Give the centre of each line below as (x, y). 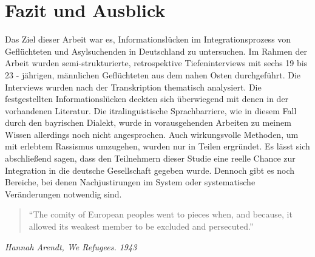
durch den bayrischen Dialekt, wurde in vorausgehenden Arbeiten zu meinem (148, 122)
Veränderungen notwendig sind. (63, 194)
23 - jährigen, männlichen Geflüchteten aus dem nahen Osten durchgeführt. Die (153, 74)
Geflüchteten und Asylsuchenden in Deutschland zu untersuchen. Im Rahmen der (156, 51)
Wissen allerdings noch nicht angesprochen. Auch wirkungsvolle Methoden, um (152, 134)
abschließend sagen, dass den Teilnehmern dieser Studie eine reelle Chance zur (150, 158)
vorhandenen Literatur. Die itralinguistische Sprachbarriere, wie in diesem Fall (151, 110)
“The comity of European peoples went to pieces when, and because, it (161, 214)
